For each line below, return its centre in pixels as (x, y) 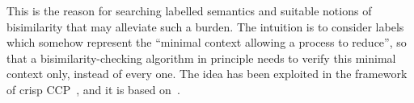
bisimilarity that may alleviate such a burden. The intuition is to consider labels (205, 26)
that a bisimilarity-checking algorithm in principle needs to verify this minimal (201, 58)
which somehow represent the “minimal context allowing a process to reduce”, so (207, 42)
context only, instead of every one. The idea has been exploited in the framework (207, 74)
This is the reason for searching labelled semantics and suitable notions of (189, 10)
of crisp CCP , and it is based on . (93, 89)
